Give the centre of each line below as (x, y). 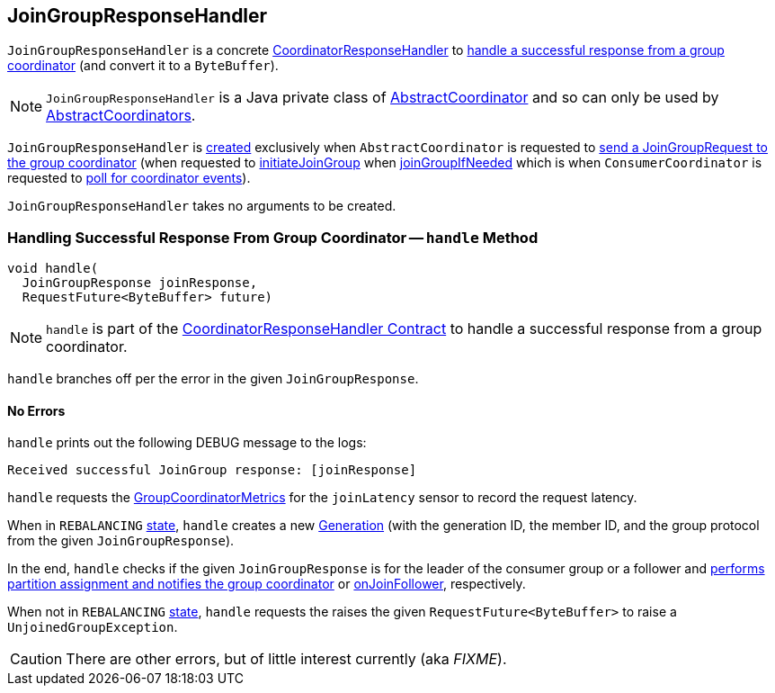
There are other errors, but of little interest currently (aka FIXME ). (286, 659)
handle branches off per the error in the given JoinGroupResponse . (213, 379)
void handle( (53, 269)
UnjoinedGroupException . (93, 627)
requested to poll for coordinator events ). (129, 178)
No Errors (36, 410)
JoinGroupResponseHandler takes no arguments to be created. (202, 206)
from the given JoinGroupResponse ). (121, 541)
